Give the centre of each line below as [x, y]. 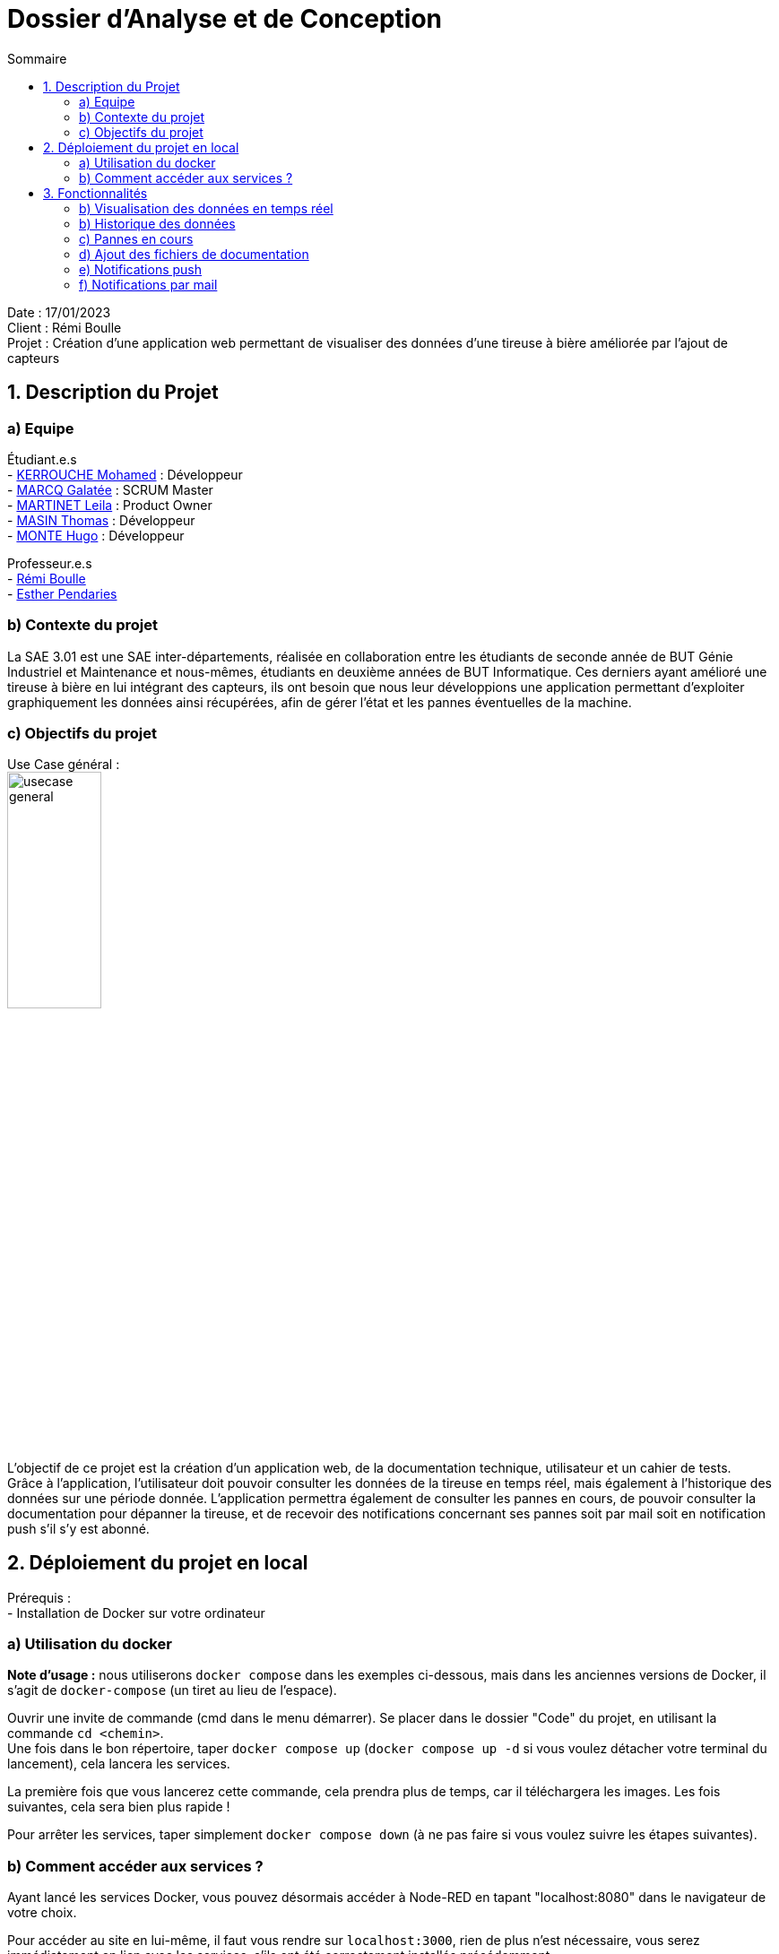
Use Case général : [64, 765]
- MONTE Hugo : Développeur [96, 535]
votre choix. [42, 1912]
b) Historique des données [157, 223]
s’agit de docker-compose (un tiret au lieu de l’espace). [172, 1690]
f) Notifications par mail [148, 284]
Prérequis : [39, 1597]
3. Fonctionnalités [95, 193]
